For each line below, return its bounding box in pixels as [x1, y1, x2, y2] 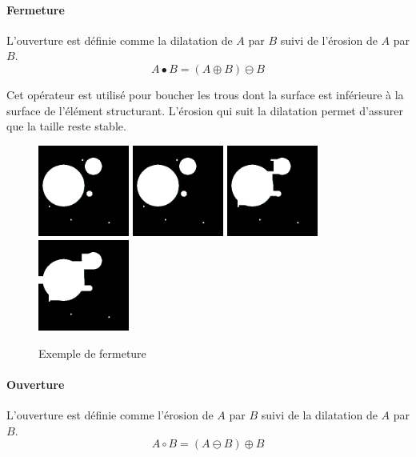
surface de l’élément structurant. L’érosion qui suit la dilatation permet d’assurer [6, 102, 404, 118]
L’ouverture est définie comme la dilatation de [6, 31, 233, 48]
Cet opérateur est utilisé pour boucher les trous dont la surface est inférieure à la [6, 86, 404, 102]
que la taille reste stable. [6, 118, 126, 134]
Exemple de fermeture [38, 344, 146, 361]
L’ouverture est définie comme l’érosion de [6, 407, 214, 423]
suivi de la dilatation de [261, 407, 378, 423]
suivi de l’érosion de [280, 31, 378, 48]
